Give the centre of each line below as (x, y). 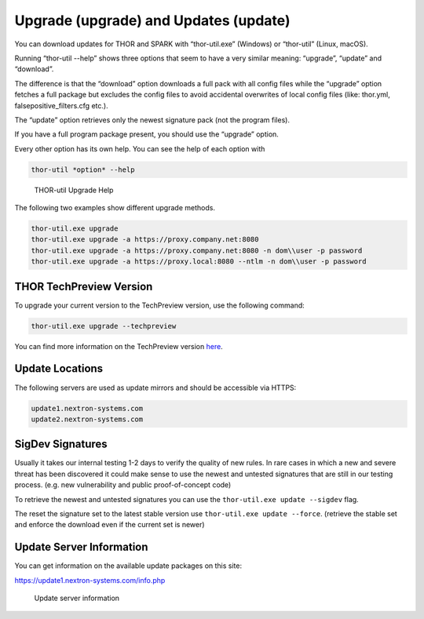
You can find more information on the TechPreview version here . (119, 346)
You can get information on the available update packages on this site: (128, 566)
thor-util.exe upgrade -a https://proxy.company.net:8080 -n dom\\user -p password (197, 250)
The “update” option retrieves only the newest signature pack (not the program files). (152, 120)
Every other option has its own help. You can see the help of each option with (140, 148)
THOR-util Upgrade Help (74, 190)
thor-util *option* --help (83, 169)
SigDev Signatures (61, 444)
